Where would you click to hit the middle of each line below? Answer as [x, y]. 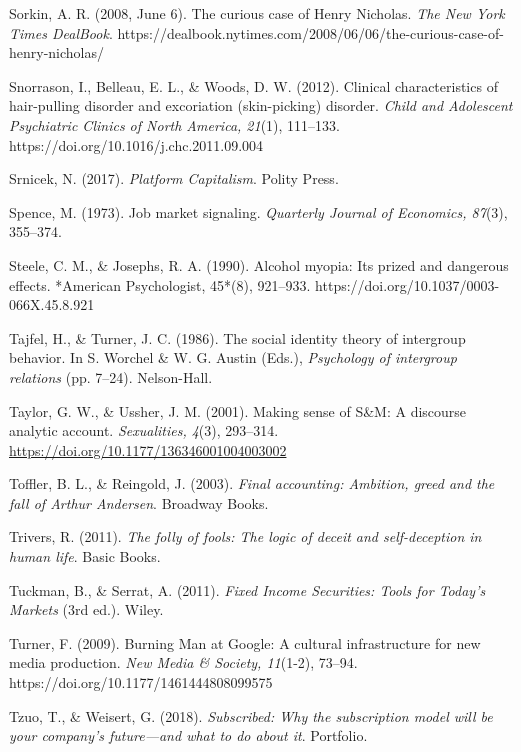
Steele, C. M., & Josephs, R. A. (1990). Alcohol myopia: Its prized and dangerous [259, 264]
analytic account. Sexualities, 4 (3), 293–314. [144, 430]
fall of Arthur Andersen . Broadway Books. [139, 502]
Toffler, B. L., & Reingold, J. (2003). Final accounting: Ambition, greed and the [252, 483]
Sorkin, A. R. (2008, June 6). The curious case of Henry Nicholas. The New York [257, 13]
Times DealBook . [61, 32]
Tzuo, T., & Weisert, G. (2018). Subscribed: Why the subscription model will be [251, 715]
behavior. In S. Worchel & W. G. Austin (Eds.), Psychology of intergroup [233, 357]
